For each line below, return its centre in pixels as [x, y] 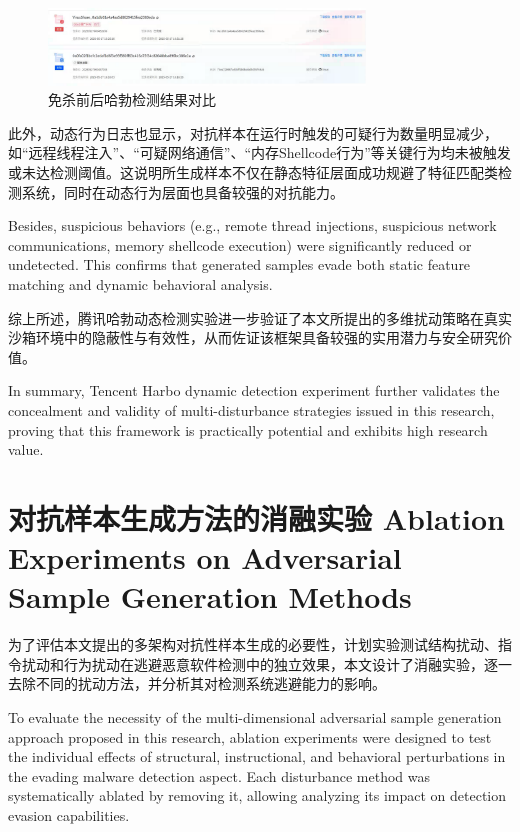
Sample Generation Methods [210, 596]
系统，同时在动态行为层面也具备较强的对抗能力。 [182, 191]
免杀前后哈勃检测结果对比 [132, 99]
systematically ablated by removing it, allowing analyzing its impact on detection [257, 795]
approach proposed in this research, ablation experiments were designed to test [250, 736]
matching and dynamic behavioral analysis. [140, 283]
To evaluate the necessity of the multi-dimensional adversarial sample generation [255, 717]
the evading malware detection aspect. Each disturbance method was [219, 775]
